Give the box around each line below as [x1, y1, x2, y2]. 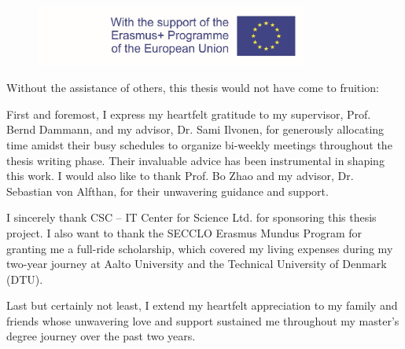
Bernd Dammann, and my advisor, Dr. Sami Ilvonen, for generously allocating [6, 121, 385, 138]
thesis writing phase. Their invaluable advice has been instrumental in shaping [6, 152, 385, 168]
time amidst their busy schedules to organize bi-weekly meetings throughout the [6, 136, 392, 152]
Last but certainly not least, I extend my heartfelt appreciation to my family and [6, 297, 398, 314]
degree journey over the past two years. [6, 328, 196, 344]
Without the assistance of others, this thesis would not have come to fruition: [6, 79, 379, 96]
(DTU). [6, 270, 43, 287]
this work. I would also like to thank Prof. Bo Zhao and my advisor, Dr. [6, 167, 354, 184]
